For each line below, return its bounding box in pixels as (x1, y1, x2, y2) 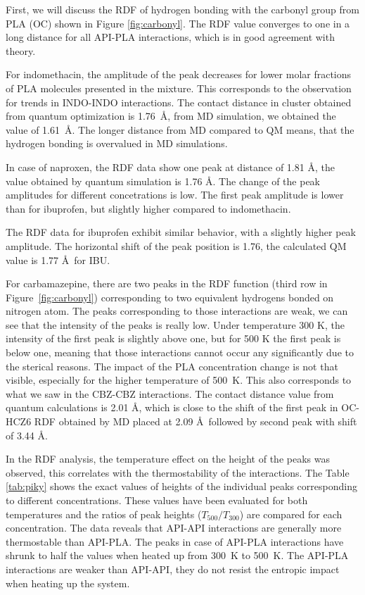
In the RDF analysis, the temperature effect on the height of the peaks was (6, 451, 330, 466)
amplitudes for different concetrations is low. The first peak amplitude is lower (6, 187, 344, 202)
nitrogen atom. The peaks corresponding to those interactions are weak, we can (6, 303, 348, 318)
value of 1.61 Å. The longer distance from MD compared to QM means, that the (6, 122, 354, 137)
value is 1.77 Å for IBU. (6, 252, 110, 267)
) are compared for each (239, 506, 342, 521)
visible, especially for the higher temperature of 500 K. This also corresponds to (6, 372, 352, 387)
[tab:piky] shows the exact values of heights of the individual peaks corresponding (6, 479, 357, 494)
